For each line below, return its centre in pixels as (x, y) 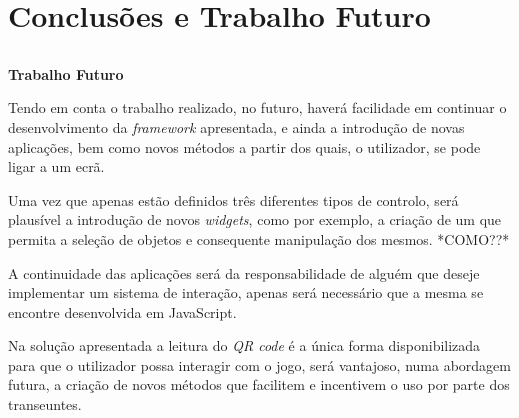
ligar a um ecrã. (56, 166)
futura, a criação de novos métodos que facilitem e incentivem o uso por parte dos (259, 384)
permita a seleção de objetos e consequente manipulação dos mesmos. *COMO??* (259, 238)
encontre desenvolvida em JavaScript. (122, 311)
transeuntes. (45, 404)
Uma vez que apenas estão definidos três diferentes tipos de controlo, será (233, 199)
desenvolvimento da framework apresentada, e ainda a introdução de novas (236, 126)
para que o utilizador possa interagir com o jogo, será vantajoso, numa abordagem (259, 364)
